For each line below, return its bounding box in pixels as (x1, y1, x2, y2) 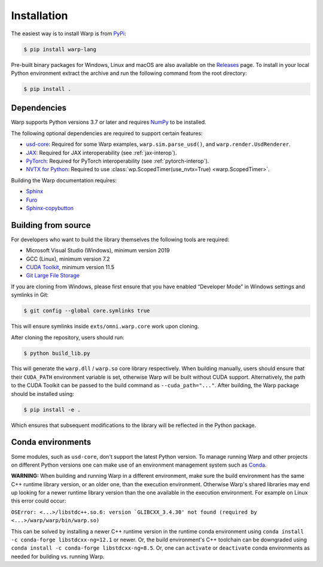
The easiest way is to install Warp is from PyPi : (11, 30, 126, 37)
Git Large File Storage (26, 272, 80, 279)
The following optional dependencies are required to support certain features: (11, 129, 203, 137)
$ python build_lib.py (23, 350, 90, 356)
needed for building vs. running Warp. (11, 553, 105, 560)
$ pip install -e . (23, 406, 81, 413)
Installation (11, 9, 68, 22)
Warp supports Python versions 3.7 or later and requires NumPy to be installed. (11, 118, 206, 126)
